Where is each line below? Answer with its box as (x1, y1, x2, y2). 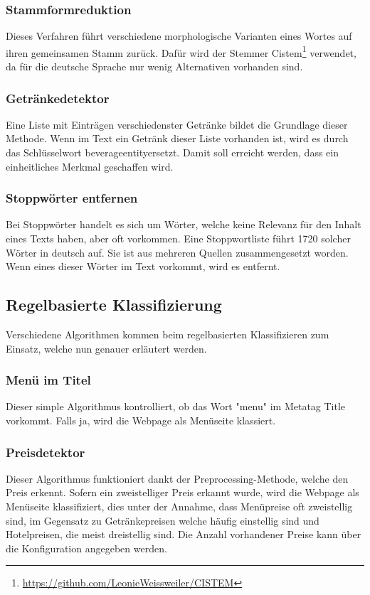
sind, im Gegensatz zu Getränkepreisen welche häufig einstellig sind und (6, 513, 319, 527)
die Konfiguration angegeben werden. (6, 540, 167, 555)
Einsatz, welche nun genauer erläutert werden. (6, 341, 207, 355)
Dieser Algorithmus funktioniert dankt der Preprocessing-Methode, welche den (6, 471, 349, 486)
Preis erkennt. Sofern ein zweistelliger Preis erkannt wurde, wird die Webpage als (6, 485, 359, 500)
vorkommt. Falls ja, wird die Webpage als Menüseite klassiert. (6, 413, 276, 428)
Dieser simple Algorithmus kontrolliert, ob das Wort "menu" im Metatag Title (6, 399, 346, 414)
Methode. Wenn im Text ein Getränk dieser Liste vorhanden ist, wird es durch (6, 131, 349, 146)
